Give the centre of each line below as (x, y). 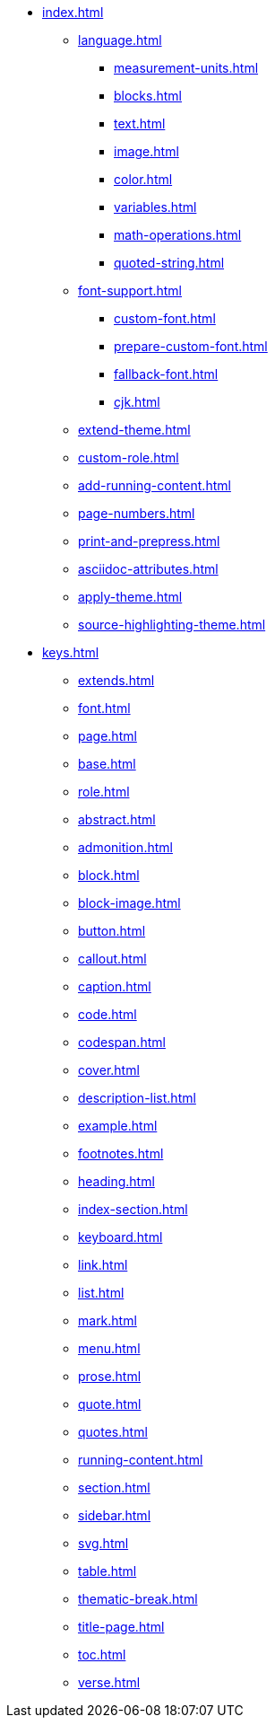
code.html (107, 1014)
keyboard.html (120, 1237)
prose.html (110, 1376)
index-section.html (133, 1209)
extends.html (116, 680)
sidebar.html (115, 1515)
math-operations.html (178, 235)
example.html (118, 1126)
